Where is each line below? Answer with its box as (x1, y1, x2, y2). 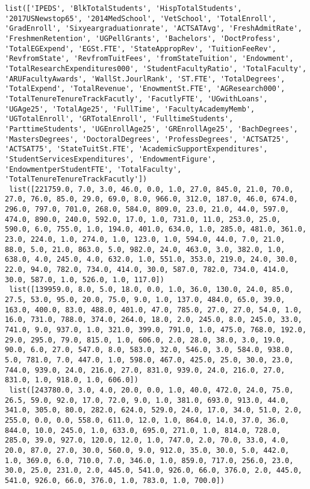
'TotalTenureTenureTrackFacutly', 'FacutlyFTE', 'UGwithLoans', (5, 94, 268, 103)
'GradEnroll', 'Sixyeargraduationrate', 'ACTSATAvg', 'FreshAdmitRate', (5, 24, 302, 33)
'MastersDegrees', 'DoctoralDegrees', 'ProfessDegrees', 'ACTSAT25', (5, 134, 290, 144)
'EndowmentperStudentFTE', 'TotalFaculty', (5, 165, 182, 174)
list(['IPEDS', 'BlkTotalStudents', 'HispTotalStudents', (5, 4, 242, 13)
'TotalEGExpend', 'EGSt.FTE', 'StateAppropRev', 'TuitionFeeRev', (5, 44, 277, 53)
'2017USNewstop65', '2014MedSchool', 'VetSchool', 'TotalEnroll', (5, 14, 277, 23)
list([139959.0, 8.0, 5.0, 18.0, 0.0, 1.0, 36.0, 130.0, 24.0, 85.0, (9, 285, 294, 294)
